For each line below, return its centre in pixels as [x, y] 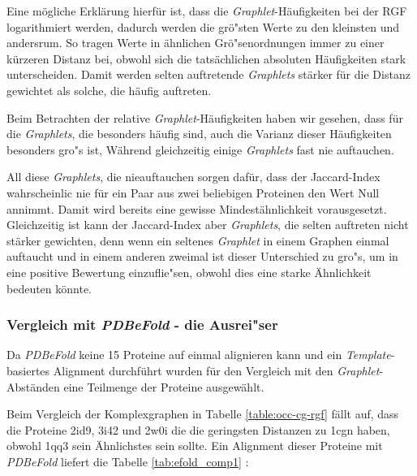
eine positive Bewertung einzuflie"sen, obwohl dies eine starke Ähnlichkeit [189, 272]
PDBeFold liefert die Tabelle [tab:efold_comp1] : [128, 461]
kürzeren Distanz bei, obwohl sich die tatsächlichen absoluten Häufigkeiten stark [206, 58]
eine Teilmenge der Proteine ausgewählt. [164, 386]
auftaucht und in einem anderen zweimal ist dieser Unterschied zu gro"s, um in [202, 256]
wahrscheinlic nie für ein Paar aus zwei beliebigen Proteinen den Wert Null [193, 192]
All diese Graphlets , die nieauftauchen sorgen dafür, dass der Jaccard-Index [193, 177]
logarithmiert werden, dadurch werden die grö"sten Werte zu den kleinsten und [203, 26]
